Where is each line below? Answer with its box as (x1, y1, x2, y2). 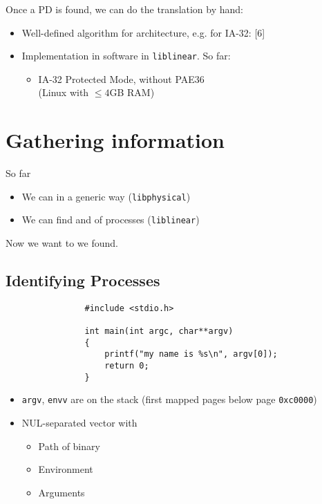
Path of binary (38, 438, 100, 453)
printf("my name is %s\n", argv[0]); (104, 349, 278, 360)
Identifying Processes (6, 270, 160, 291)
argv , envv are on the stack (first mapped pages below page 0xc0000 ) (21, 392, 317, 407)
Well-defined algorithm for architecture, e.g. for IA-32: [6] (21, 25, 265, 39)
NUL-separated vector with (21, 416, 138, 430)
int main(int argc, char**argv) (84, 326, 234, 337)
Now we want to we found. (6, 236, 118, 250)
